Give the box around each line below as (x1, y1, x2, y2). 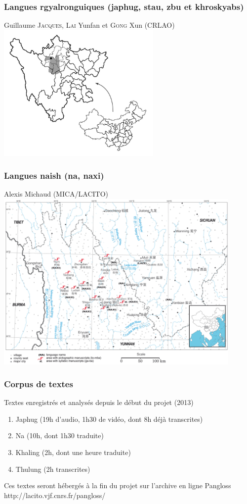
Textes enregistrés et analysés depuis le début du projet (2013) (4, 397, 194, 407)
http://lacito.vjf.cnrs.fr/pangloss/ (4, 490, 106, 500)
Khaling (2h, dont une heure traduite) (15, 447, 131, 457)
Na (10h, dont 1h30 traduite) (15, 430, 104, 441)
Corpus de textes (4, 377, 73, 390)
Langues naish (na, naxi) (4, 169, 104, 181)
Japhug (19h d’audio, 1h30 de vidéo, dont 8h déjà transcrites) (15, 413, 203, 424)
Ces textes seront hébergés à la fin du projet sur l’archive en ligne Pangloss (4, 480, 231, 491)
